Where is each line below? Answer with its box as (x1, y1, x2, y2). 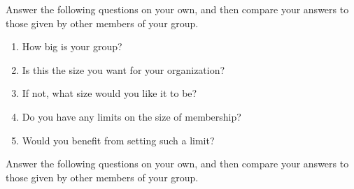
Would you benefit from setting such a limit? (22, 133, 215, 147)
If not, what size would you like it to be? (22, 86, 197, 100)
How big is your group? (22, 39, 122, 54)
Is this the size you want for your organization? (22, 62, 225, 77)
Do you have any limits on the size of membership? (22, 109, 241, 123)
